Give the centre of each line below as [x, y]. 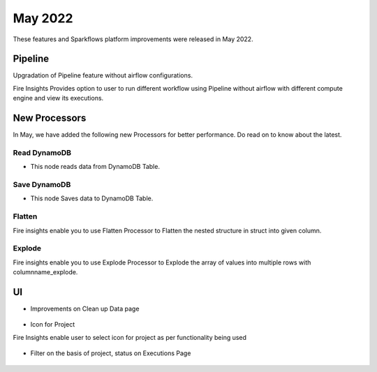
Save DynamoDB [42, 185]
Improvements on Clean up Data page [85, 308]
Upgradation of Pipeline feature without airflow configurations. [103, 75]
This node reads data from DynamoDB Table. [95, 167]
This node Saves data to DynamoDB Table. [92, 198]
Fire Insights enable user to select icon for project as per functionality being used [130, 337]
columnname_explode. [45, 272]
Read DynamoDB [42, 152]
